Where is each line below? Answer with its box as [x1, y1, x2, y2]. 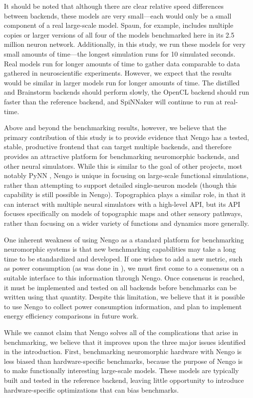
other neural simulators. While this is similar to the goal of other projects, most [4, 160, 242, 171]
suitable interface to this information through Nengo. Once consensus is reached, [4, 273, 245, 283]
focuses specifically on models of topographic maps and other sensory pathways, [4, 208, 243, 219]
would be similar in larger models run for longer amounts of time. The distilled [4, 77, 240, 87]
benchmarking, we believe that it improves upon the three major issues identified [4, 337, 246, 347]
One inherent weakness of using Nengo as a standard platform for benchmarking [4, 234, 244, 244]
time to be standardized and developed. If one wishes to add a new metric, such [4, 253, 243, 263]
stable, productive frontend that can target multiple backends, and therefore [4, 141, 232, 152]
